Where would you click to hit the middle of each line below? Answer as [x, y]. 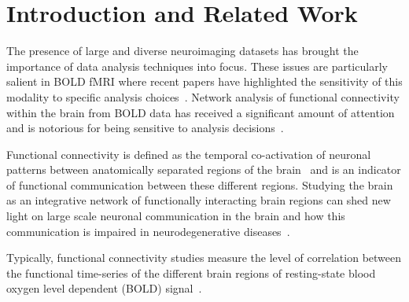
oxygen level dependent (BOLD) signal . [104, 288]
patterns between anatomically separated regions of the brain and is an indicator [204, 169]
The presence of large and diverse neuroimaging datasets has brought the [182, 51]
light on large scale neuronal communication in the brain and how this [176, 216]
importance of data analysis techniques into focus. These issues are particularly [197, 66]
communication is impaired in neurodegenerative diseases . [148, 231]
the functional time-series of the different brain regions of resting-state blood [191, 273]
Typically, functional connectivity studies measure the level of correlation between [204, 258]
